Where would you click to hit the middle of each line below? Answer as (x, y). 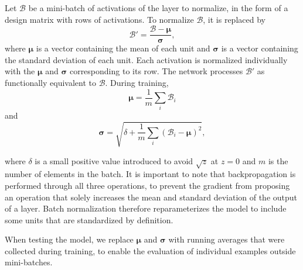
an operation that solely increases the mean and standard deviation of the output (151, 197)
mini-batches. (29, 262)
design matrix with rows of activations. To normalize (99, 19)
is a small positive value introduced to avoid (114, 160)
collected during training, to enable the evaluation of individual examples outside (150, 250)
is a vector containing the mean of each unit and (123, 48)
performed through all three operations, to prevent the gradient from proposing (147, 185)
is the (278, 160)
